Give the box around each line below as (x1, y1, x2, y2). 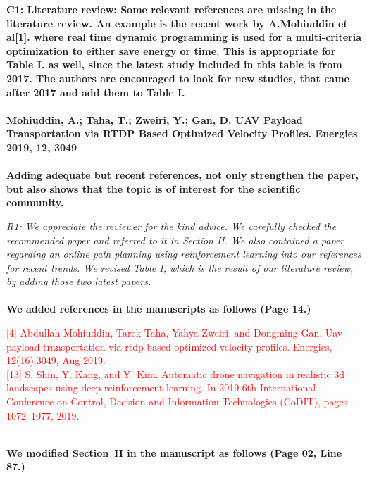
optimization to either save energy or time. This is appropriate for (6, 43, 336, 58)
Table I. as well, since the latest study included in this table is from (6, 57, 342, 72)
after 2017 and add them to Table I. (6, 84, 185, 99)
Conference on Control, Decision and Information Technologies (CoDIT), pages (6, 394, 348, 409)
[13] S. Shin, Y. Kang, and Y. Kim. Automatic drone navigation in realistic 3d (6, 366, 345, 381)
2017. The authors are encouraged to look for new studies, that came (6, 70, 349, 85)
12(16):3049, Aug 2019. (6, 353, 106, 367)
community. (6, 195, 64, 210)
